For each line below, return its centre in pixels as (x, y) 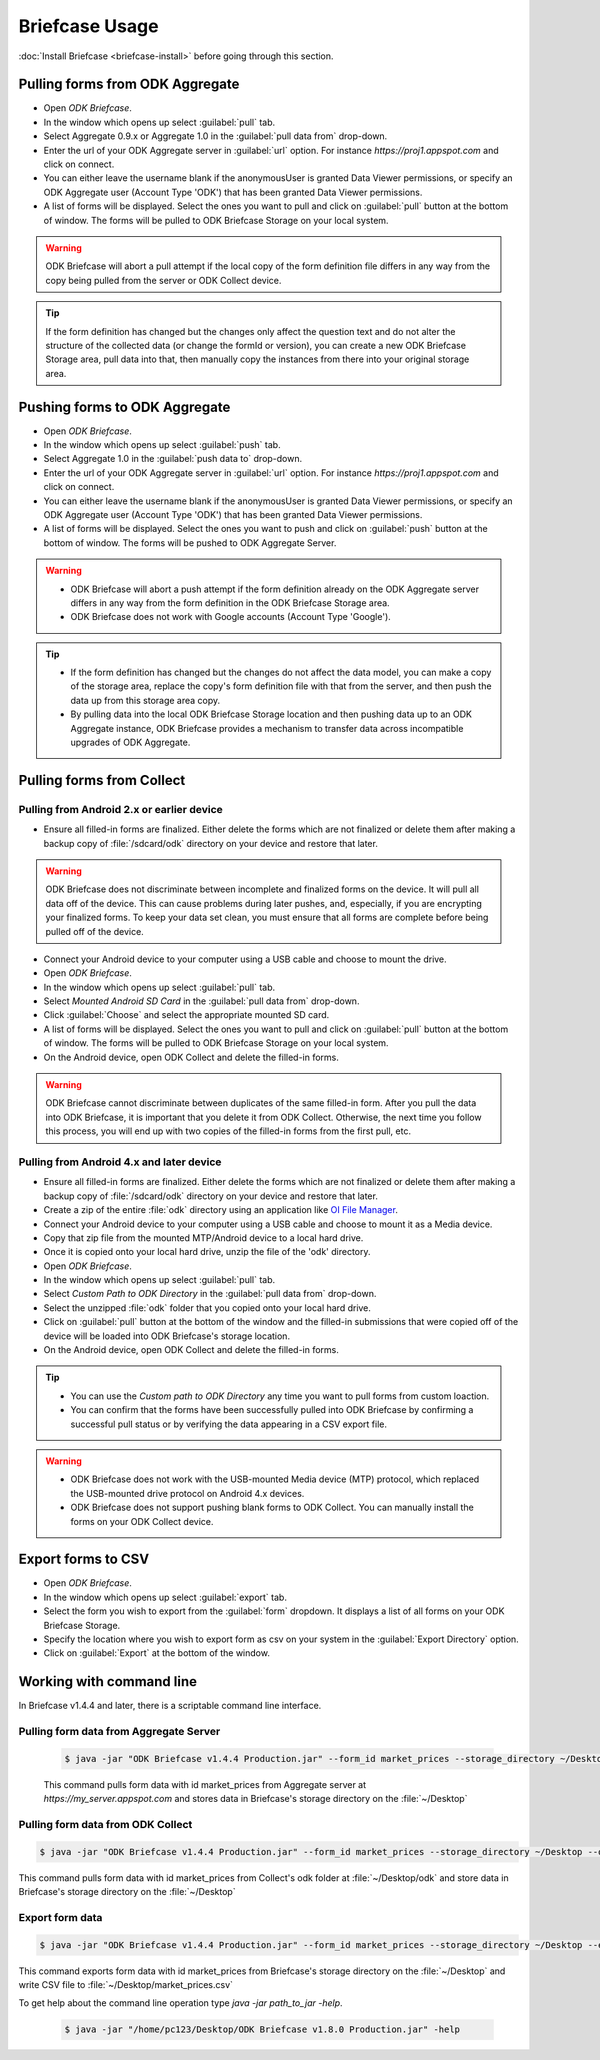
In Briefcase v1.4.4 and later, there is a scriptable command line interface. (170, 1706)
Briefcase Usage (88, 26)
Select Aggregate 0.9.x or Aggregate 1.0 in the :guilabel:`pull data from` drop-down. (215, 136)
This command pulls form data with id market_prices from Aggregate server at (205, 1784)
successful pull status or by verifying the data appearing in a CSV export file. (228, 1424)
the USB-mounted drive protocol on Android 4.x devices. (187, 1493)
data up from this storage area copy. (145, 700)
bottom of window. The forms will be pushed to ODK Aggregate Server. (190, 542)
